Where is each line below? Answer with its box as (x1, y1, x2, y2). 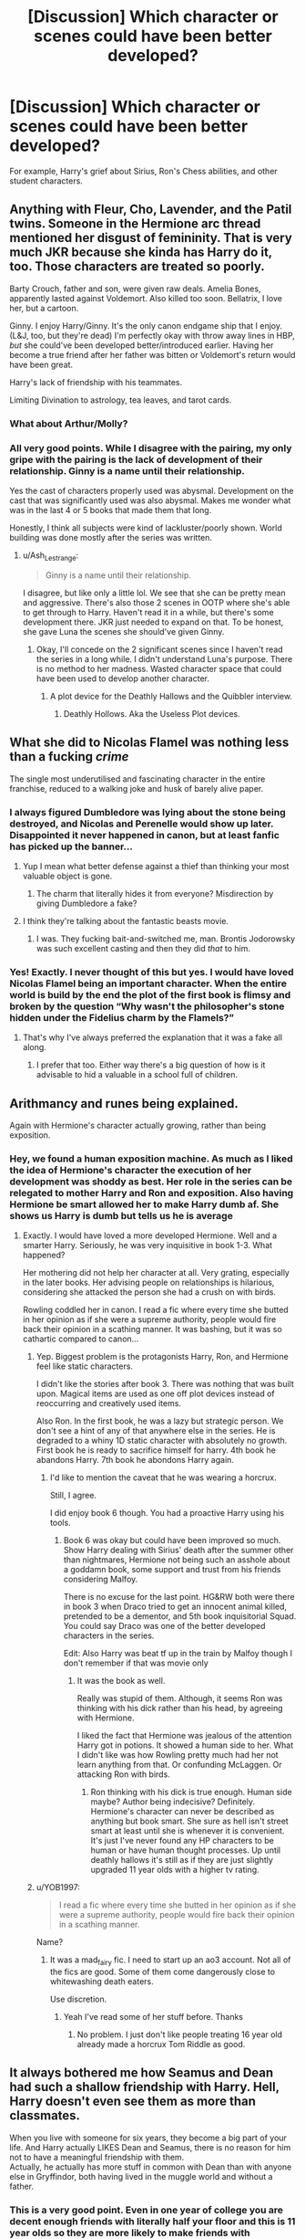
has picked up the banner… (9, 840, 134, 853)
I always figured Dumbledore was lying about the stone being (9, 805, 287, 818)
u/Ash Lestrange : (22, 550, 79, 562)
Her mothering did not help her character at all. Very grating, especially (22, 1267, 290, 1278)
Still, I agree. (49, 1490, 97, 1501)
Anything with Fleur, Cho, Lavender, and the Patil (9, 202, 292, 217)
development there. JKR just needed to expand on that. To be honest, (22, 616, 284, 627)
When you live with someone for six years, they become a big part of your (9, 2132, 287, 2143)
